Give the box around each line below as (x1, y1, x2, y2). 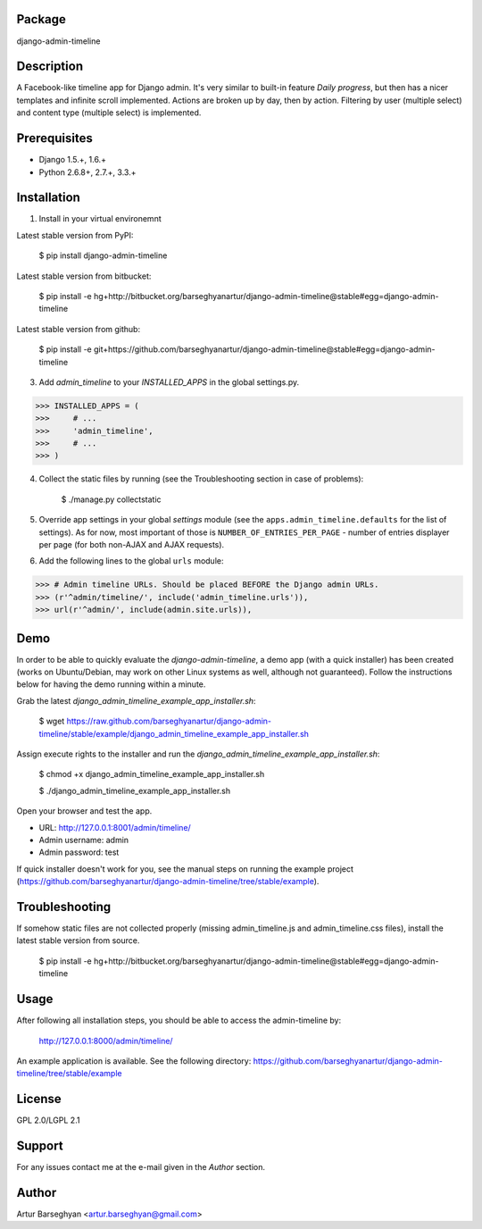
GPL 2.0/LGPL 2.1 (16, 1115, 80, 1125)
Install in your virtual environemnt (38, 213, 162, 224)
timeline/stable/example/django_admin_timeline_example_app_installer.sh (38, 728, 310, 739)
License (16, 1091, 62, 1107)
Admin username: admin (38, 834, 129, 845)
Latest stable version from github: (16, 323, 141, 334)
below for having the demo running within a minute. (16, 679, 206, 690)
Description (16, 59, 84, 74)
